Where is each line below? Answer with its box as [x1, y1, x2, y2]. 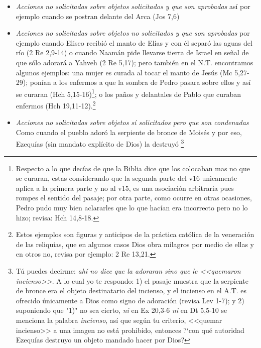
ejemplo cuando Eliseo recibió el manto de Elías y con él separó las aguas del [16, 37, 252, 48]
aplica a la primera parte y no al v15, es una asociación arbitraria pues [16, 182, 234, 193]
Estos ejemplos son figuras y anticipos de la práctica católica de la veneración [16, 229, 254, 240]
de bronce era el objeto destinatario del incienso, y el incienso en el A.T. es [16, 285, 247, 296]
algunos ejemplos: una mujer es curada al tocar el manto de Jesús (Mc [16, 67, 232, 77]
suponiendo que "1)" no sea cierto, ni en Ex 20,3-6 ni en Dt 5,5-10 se [16, 305, 227, 315]
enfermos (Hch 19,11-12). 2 [16, 99, 96, 110]
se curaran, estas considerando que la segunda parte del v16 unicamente [16, 173, 237, 183]
